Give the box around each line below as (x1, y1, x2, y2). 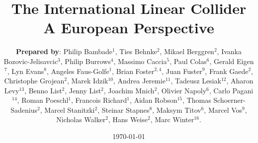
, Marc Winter (150, 114, 194, 125)
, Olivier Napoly (157, 85, 207, 95)
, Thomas (182, 95, 211, 105)
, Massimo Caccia (113, 56, 167, 66)
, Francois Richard (71, 95, 127, 105)
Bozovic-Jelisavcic (3, 56, 58, 66)
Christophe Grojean (4, 75, 65, 86)
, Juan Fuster (162, 66, 202, 76)
